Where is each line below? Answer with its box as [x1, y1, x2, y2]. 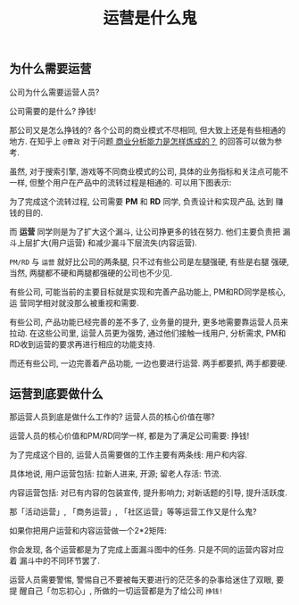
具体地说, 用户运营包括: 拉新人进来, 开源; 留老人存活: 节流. [9, 468, 222, 479]
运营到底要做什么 [9, 386, 104, 402]
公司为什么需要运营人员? [9, 87, 100, 97]
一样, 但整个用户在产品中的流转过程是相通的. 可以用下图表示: [9, 177, 232, 187]
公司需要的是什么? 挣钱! [9, 105, 96, 116]
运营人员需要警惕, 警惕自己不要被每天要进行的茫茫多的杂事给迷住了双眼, [9, 575, 275, 585]
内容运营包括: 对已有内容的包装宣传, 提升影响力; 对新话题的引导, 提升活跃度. [9, 487, 288, 498]
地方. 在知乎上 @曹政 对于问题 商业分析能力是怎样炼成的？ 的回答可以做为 [9, 136, 275, 146]
